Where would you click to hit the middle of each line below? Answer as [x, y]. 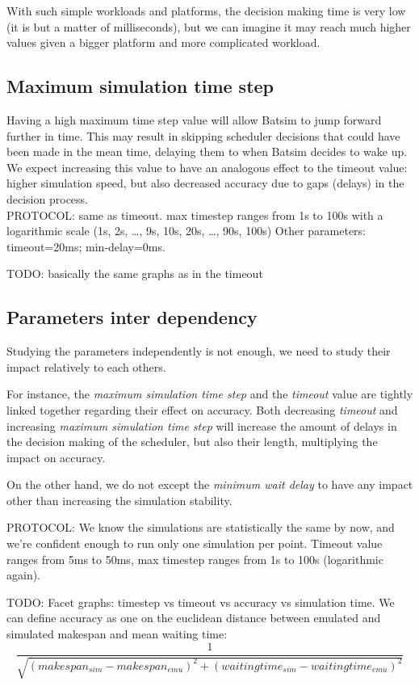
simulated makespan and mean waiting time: [117, 634]
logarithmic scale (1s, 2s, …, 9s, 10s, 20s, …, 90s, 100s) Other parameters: [186, 231]
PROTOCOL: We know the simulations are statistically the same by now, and [201, 527]
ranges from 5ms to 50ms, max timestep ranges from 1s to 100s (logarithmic [195, 559]
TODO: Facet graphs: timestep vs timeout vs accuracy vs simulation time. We [201, 602]
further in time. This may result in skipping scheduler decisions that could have [203, 135]
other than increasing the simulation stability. [119, 500]
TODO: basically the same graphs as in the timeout [135, 274]
